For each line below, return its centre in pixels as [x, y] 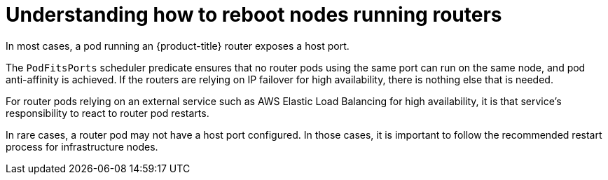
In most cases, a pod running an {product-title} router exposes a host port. [178, 46]
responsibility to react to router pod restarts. [108, 113]
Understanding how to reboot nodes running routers [254, 15]
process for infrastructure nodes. [82, 146]
